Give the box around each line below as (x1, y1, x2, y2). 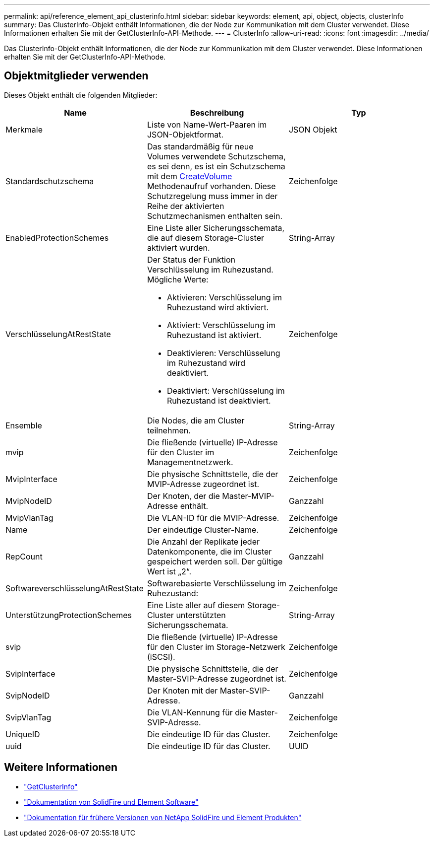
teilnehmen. (147, 425, 191, 435)
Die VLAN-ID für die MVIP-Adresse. (147, 512, 279, 523)
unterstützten (176, 610, 226, 620)
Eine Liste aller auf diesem (147, 600, 245, 610)
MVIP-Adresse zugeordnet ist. (147, 479, 259, 489)
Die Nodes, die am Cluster (147, 415, 245, 425)
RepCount (5, 551, 43, 561)
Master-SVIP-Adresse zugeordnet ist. (147, 673, 286, 684)
